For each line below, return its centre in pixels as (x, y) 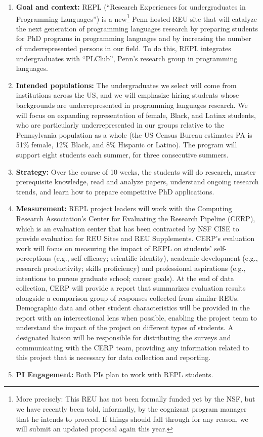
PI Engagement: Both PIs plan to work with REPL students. (115, 374)
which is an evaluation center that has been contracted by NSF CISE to (127, 228)
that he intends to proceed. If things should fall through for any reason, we (132, 419)
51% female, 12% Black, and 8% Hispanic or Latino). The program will (126, 145)
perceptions (34, 258)
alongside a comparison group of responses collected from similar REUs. (127, 297)
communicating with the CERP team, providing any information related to (133, 347)
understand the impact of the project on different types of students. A (125, 327)
